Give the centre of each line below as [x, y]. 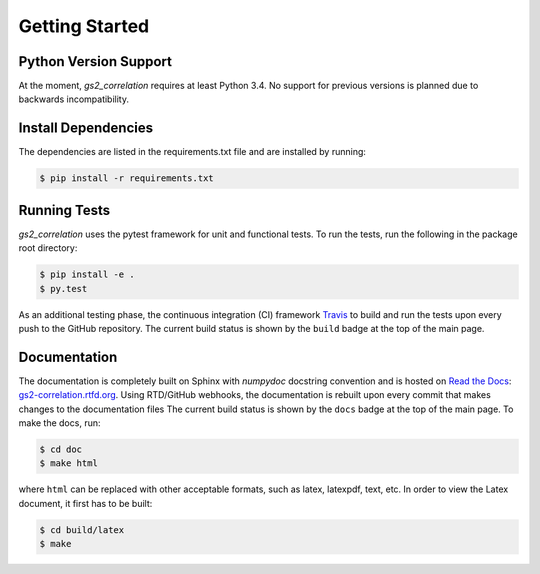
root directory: [48, 248]
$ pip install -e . [87, 274]
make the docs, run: [59, 423]
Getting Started [84, 26]
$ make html [69, 463]
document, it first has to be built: [85, 503]
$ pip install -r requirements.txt [126, 178]
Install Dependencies [86, 128]
